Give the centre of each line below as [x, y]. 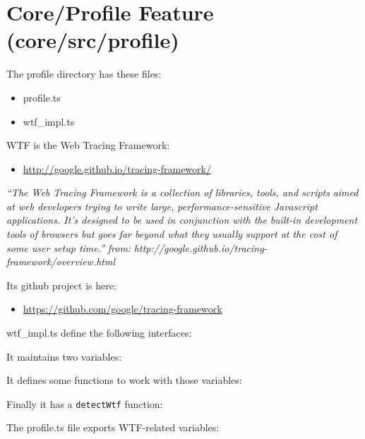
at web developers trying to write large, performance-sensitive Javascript [162, 206]
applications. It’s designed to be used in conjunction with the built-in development [182, 220]
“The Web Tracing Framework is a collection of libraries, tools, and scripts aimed [182, 192]
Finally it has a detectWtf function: [85, 403]
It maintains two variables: [64, 356]
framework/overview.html [61, 261]
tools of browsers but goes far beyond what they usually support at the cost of [172, 234]
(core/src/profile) [93, 40]
